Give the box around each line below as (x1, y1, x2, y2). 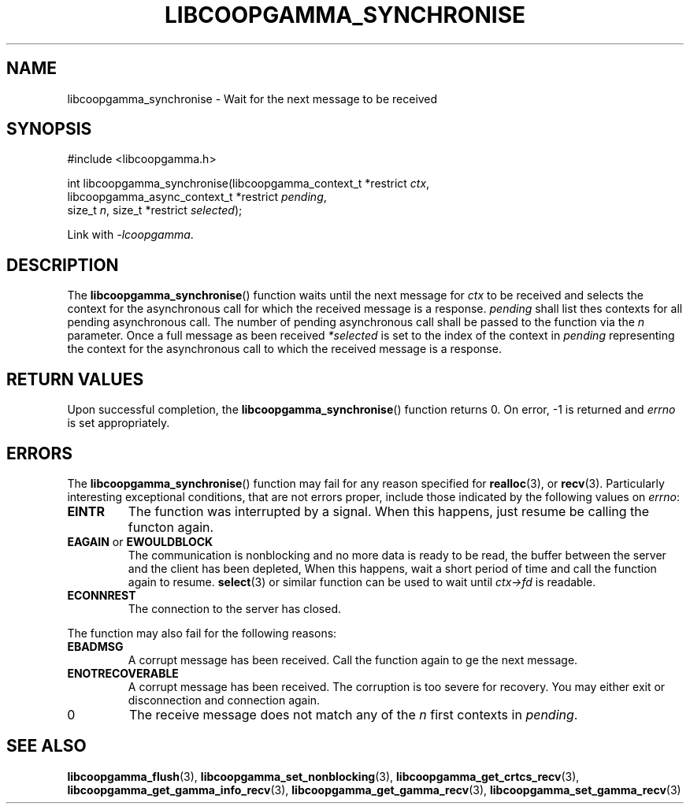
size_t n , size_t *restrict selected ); (67, 203, 243, 217)
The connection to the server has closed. (128, 601, 342, 615)
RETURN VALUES (6, 369, 144, 389)
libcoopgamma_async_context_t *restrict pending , (67, 190, 327, 204)
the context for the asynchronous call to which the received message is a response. (67, 342, 502, 356)
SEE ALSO (6, 736, 87, 756)
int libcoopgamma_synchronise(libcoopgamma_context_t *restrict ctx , (67, 176, 430, 191)
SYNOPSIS (6, 119, 92, 139)
